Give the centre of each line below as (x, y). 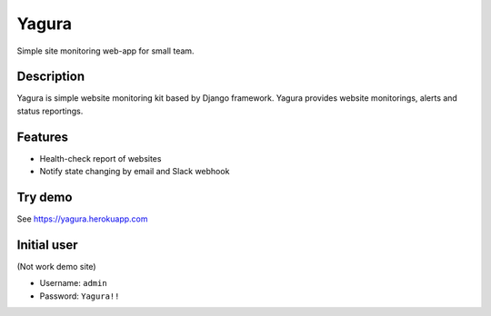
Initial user (47, 245)
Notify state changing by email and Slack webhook (135, 172)
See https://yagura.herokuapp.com (82, 219)
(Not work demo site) (56, 266)
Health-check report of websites (100, 158)
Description (51, 77)
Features (42, 137)
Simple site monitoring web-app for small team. (105, 51)
